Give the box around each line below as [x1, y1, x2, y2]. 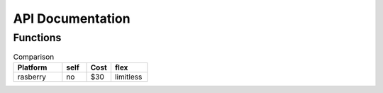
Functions [13, 31, 62, 44]
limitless [114, 72, 143, 82]
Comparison [13, 52, 55, 62]
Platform [17, 62, 48, 72]
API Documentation [13, 11, 131, 26]
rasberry [17, 72, 46, 82]
